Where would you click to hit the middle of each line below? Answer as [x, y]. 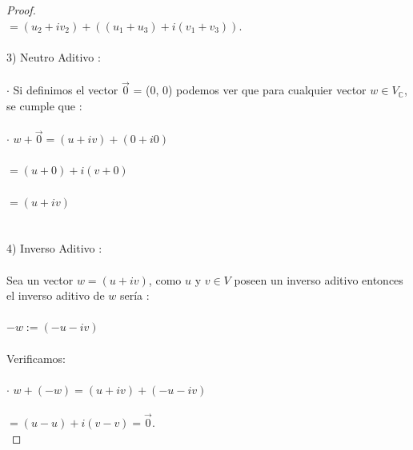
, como [165, 279]
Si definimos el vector [66, 90]
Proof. [21, 10]
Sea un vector [40, 279]
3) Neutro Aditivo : [54, 56]
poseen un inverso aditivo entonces [319, 279]
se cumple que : [44, 105]
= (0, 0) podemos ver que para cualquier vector [250, 90]
